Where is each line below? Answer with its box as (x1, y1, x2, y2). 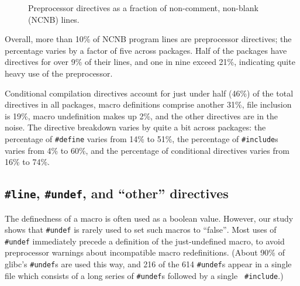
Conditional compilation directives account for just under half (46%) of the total (5, 87, 294, 99)
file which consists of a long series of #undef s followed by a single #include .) (5, 269, 284, 281)
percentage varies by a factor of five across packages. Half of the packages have (5, 44, 287, 56)
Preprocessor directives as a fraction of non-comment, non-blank (28, 2, 258, 13)
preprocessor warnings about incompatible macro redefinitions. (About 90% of (5, 246, 285, 259)
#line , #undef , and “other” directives (5, 184, 229, 202)
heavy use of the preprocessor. (5, 67, 113, 79)
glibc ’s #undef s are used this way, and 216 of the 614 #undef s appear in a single (5, 258, 292, 270)
